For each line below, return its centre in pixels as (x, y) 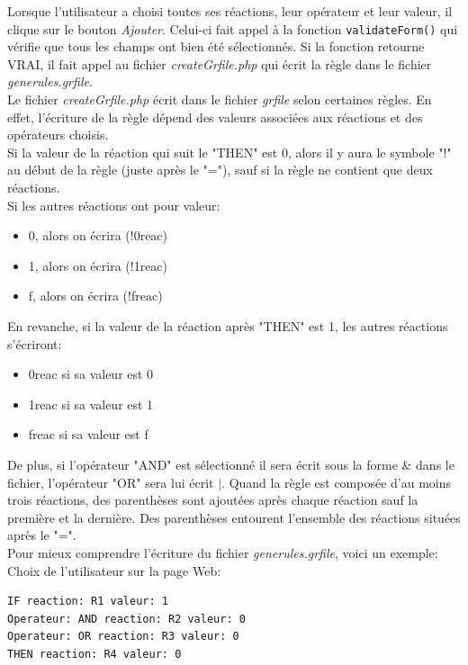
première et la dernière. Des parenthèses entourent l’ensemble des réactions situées (234, 517)
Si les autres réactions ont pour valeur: (114, 205)
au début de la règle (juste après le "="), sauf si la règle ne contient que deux (220, 170)
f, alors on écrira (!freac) (95, 296)
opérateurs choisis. (58, 135)
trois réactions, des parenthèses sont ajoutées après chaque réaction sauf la (213, 500)
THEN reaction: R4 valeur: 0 (94, 654)
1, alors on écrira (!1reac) (98, 265)
